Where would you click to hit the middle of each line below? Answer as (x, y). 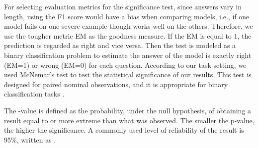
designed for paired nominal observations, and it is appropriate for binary (116, 84)
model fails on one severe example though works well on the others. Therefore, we (129, 26)
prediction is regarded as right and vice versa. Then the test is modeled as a (120, 45)
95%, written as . (30, 139)
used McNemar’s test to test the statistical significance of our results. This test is (128, 74)
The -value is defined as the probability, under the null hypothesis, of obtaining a (128, 110)
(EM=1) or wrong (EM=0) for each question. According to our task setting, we (125, 65)
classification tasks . (34, 94)
